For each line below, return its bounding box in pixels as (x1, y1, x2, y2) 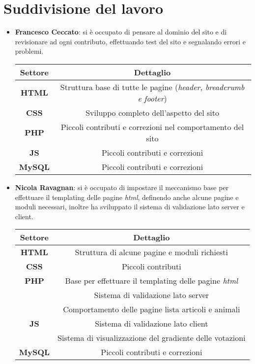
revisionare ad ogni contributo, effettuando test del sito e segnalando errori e (15, 36, 246, 46)
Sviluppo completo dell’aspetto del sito (85, 106, 219, 118)
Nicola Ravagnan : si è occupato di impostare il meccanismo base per (15, 182, 229, 192)
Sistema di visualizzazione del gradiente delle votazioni (57, 332, 246, 344)
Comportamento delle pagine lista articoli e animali (63, 303, 240, 315)
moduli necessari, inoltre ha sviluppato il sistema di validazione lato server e (15, 201, 245, 212)
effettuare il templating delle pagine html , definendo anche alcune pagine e (15, 192, 239, 202)
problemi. (15, 46, 44, 56)
